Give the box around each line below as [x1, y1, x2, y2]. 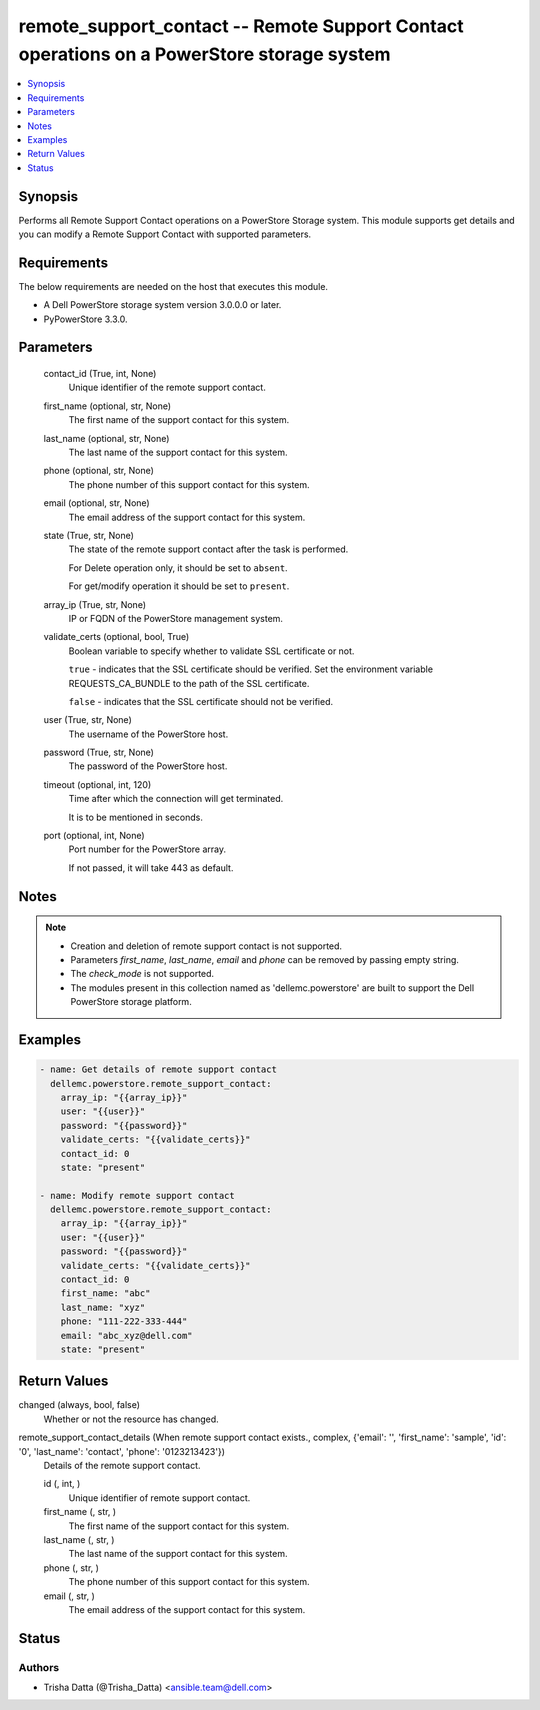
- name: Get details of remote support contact [39, 1064, 277, 1075]
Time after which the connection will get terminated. [68, 793, 284, 805]
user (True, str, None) [43, 714, 132, 726]
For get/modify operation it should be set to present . [68, 580, 290, 592]
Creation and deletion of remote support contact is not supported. [70, 940, 343, 952]
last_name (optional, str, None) [43, 432, 170, 444]
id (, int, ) [43, 1478, 81, 1490]
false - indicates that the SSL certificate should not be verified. [68, 695, 334, 707]
